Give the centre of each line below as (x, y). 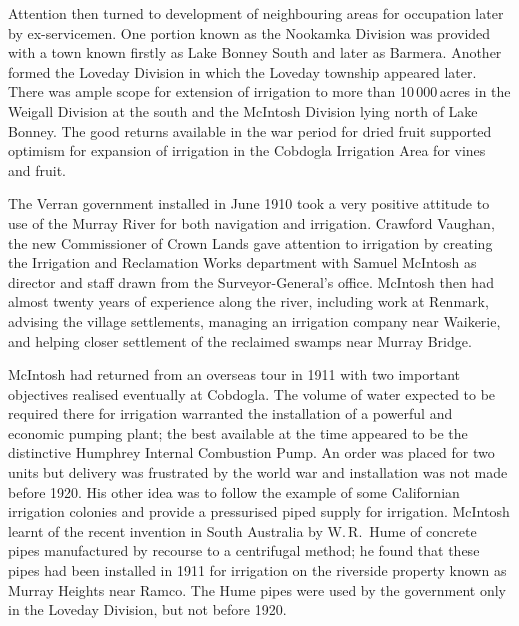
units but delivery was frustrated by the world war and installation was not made (258, 472)
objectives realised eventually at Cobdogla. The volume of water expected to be (252, 393)
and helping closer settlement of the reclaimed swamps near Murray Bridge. (240, 340)
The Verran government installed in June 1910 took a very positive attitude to (249, 203)
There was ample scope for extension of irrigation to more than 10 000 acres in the (259, 91)
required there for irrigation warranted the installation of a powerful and (230, 413)
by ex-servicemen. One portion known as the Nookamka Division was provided (249, 32)
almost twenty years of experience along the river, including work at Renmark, (248, 301)
